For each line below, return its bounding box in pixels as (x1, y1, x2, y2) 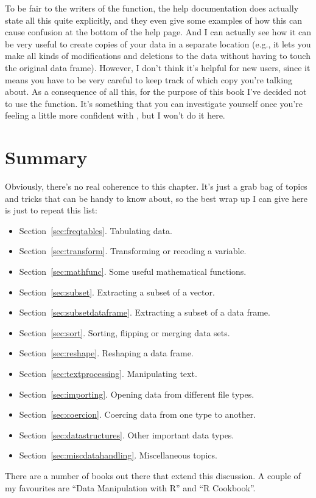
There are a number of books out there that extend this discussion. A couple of (5, 469, 301, 482)
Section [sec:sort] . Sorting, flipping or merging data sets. (19, 326, 230, 339)
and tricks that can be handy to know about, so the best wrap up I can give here (5, 192, 307, 204)
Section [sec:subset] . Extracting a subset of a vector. (19, 285, 215, 298)
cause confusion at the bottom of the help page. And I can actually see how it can (5, 26, 312, 38)
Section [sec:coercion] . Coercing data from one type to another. (19, 408, 256, 421)
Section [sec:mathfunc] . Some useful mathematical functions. (19, 265, 247, 278)
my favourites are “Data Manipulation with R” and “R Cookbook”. (5, 481, 256, 494)
